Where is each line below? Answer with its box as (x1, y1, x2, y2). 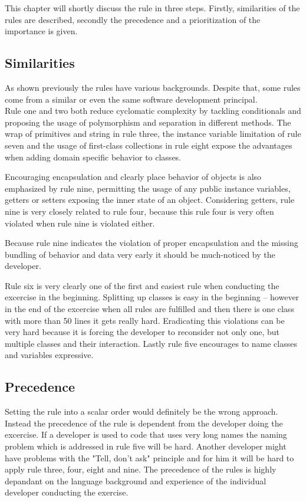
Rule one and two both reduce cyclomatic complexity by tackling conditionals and (5, 104, 301, 117)
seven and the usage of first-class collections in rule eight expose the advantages (5, 139, 292, 151)
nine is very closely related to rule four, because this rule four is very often (5, 205, 274, 217)
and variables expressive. (5, 349, 94, 361)
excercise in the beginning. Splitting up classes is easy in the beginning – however (5, 291, 300, 303)
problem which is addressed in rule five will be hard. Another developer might (5, 440, 287, 452)
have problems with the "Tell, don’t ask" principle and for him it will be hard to (5, 451, 294, 464)
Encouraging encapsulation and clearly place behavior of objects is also (5, 170, 262, 183)
